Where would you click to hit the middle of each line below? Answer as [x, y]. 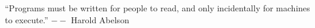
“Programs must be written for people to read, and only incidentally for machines [157, 8]
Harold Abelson [100, 19]
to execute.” [27, 19]
